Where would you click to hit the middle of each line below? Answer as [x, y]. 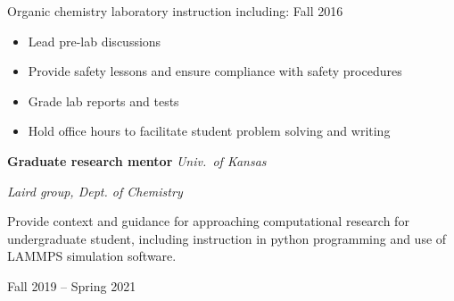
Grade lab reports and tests [103, 100]
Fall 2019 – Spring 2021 [72, 285]
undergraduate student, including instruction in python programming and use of [227, 238]
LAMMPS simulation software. [92, 256]
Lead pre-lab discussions [95, 41]
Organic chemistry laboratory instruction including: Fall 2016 [175, 11]
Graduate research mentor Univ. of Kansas [137, 160]
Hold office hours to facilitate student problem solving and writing [209, 131]
